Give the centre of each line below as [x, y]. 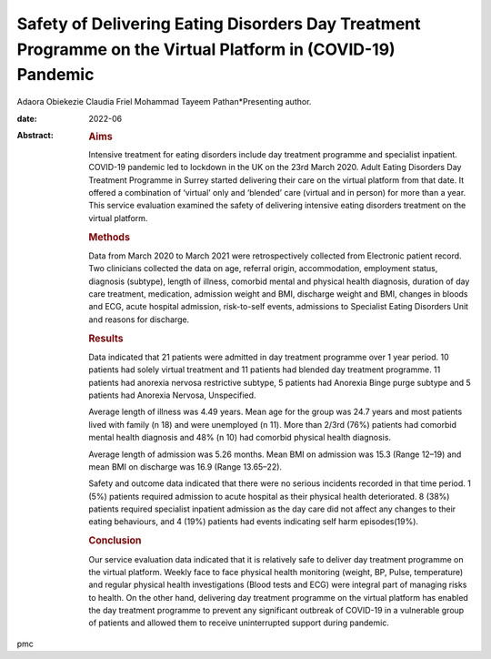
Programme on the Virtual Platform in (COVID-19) [206, 49]
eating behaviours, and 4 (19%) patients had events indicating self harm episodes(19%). [253, 522]
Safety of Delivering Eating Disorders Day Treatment [219, 24]
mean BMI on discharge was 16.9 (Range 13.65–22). [185, 466]
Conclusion [115, 541]
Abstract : [35, 135]
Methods [110, 237]
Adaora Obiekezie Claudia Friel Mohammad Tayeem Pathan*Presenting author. [164, 102]
